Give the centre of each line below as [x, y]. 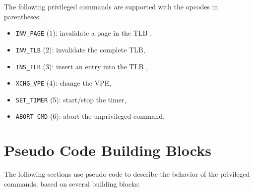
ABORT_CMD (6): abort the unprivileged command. [90, 116]
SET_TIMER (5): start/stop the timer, [71, 99]
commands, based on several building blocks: [72, 183]
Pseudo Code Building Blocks [108, 150]
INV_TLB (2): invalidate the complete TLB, [80, 49]
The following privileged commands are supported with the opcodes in [111, 6]
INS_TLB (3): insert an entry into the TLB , [82, 66]
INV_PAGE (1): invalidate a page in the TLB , [84, 33]
